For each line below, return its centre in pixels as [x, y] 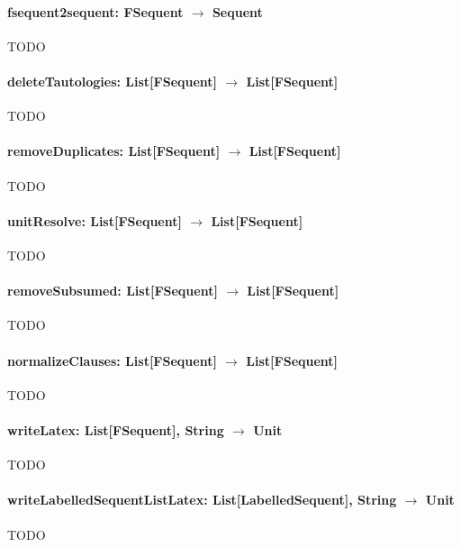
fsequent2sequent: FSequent [95, 11]
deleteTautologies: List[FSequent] [113, 81]
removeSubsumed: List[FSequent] [113, 291]
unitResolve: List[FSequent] [95, 220]
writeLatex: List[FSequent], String [116, 429]
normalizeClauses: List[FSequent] [112, 360]
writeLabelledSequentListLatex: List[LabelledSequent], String [202, 500]
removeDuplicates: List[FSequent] [114, 151]
